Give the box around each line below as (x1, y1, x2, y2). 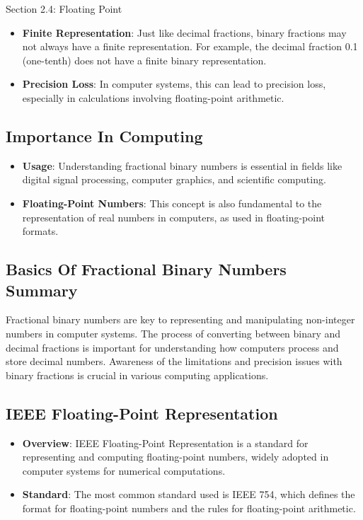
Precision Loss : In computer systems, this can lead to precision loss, (22, 76, 326, 91)
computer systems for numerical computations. (22, 463, 226, 478)
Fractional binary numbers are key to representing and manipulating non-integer (6, 312, 355, 327)
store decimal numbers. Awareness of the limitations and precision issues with (6, 354, 342, 369)
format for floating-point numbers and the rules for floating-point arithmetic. (22, 500, 356, 515)
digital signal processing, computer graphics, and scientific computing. (22, 172, 326, 187)
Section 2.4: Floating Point (6, 1, 122, 16)
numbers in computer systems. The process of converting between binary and (6, 325, 341, 340)
